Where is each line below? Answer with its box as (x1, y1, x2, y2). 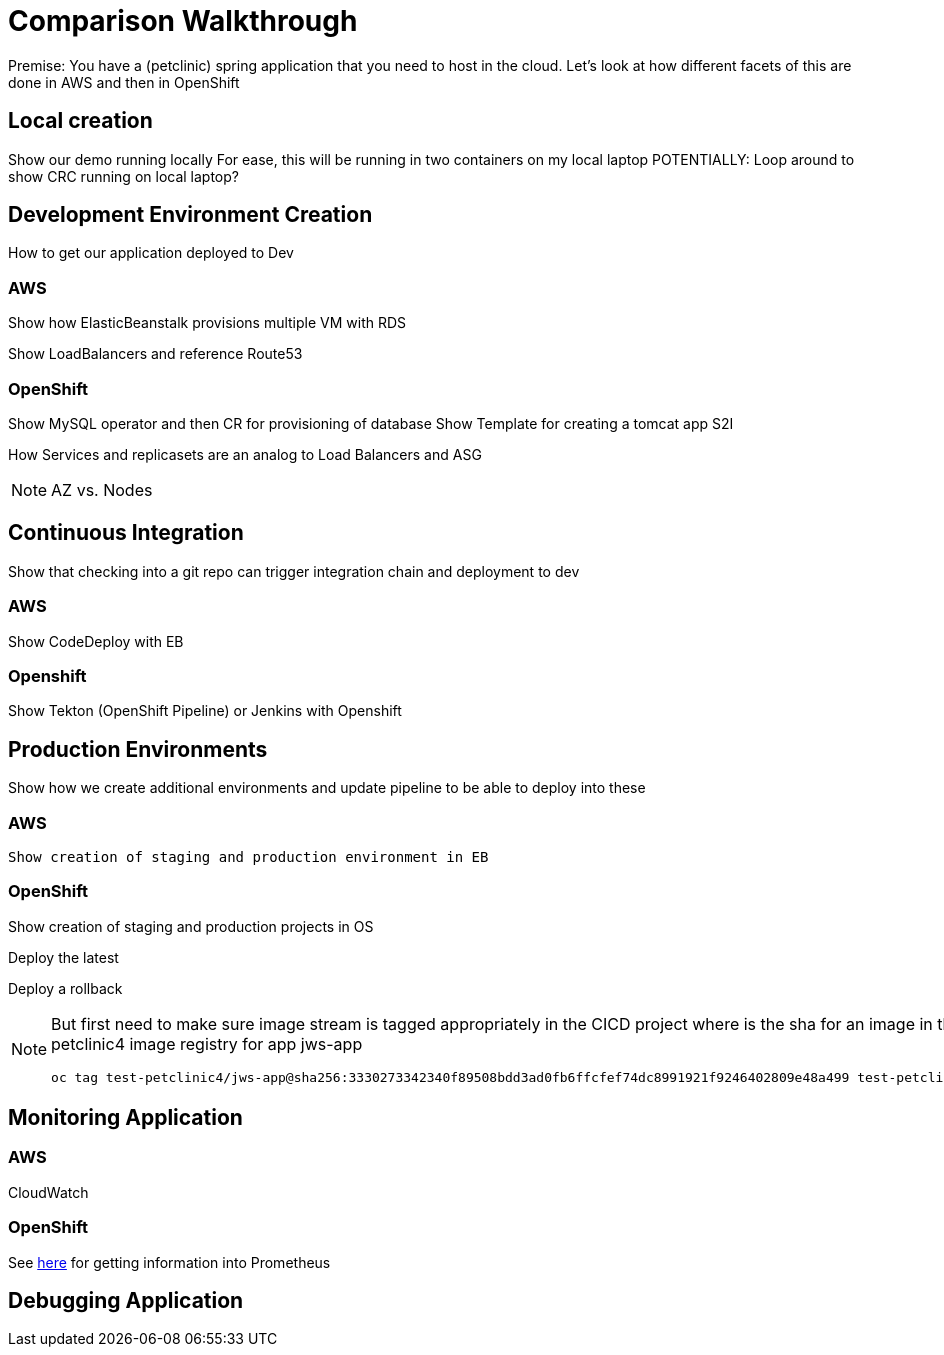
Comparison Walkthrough (8, 4, 358, 38)
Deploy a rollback (8, 979, 123, 997)
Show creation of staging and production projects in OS (8, 917, 374, 935)
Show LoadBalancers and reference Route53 (8, 345, 303, 363)
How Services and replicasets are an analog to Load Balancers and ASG (8, 445, 482, 463)
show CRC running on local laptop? (8, 167, 239, 185)
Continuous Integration (8, 520, 244, 546)
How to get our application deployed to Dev (8, 244, 294, 262)
